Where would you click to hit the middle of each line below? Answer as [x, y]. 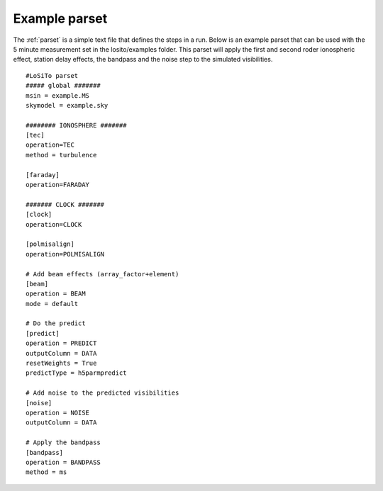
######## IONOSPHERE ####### [76, 125]
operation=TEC [50, 145]
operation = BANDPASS [63, 462]
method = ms [46, 472]
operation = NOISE [58, 413]
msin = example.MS [58, 95]
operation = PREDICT [61, 343]
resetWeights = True [61, 363]
